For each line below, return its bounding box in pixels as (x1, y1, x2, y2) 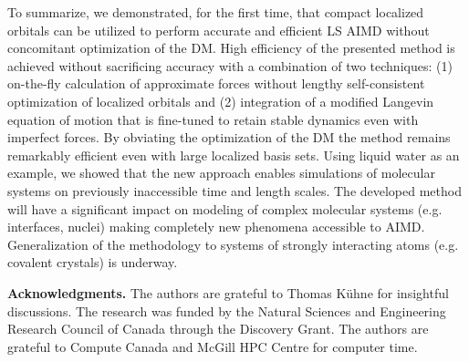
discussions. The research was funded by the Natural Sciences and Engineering (7, 301, 446, 320)
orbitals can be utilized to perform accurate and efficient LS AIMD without (7, 20, 430, 39)
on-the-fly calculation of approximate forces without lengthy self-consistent (7, 74, 425, 93)
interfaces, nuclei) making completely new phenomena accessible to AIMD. (7, 217, 425, 236)
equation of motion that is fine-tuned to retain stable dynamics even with (7, 109, 419, 129)
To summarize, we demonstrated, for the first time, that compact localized (7, 3, 424, 21)
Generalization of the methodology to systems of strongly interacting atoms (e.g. (7, 234, 459, 253)
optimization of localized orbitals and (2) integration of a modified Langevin (7, 91, 434, 110)
